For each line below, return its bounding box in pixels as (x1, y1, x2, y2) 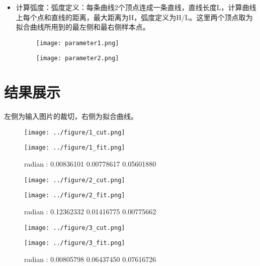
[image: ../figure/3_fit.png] (24, 239, 125, 247)
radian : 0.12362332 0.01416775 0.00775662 (24, 206, 156, 217)
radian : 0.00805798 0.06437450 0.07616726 (24, 253, 156, 264)
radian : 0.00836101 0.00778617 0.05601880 (24, 159, 156, 169)
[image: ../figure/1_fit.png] (24, 144, 125, 152)
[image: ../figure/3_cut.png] (24, 224, 125, 231)
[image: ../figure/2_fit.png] (24, 192, 125, 199)
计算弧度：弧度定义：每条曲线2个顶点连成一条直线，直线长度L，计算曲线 (16, 2, 256, 12)
